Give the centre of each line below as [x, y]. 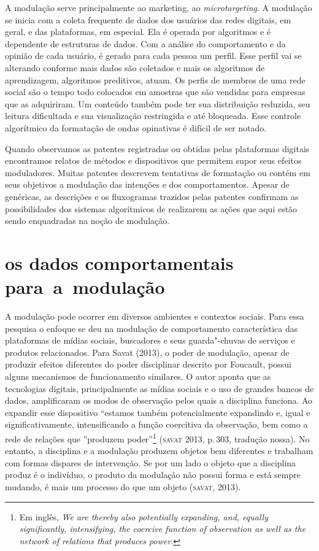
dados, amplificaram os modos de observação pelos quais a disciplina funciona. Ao [159, 400]
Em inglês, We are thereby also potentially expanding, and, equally [144, 516]
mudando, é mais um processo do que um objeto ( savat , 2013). [123, 486]
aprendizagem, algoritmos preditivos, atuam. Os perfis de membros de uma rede [155, 79]
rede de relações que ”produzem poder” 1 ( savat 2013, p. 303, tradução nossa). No [157, 437]
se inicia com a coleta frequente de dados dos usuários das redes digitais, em [148, 19]
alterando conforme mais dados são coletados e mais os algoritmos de [135, 67]
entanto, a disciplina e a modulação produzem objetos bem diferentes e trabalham [159, 451]
